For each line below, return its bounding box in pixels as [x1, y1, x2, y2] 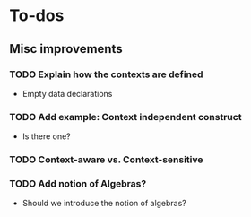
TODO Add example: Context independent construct [9, 110, 242, 123]
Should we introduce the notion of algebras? [22, 198, 186, 209]
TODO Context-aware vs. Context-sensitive [9, 153, 203, 166]
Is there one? [22, 131, 72, 142]
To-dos [9, 5, 65, 26]
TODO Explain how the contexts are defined [9, 68, 203, 81]
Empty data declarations [22, 88, 113, 99]
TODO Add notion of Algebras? [9, 178, 147, 190]
